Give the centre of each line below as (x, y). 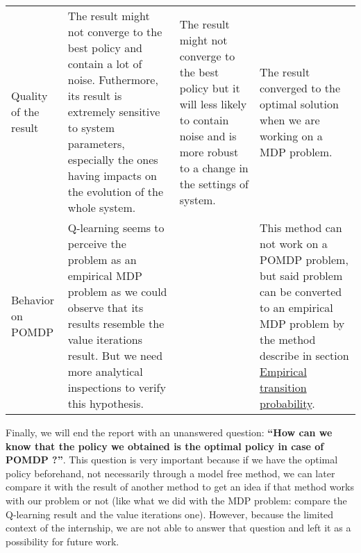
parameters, (96, 143)
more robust (209, 151)
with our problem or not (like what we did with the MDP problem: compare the (176, 500)
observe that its (106, 307)
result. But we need (115, 355)
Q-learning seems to (116, 228)
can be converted (301, 291)
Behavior (33, 299)
